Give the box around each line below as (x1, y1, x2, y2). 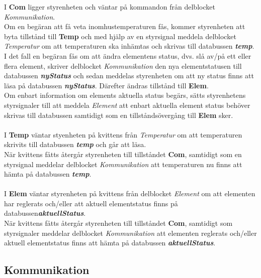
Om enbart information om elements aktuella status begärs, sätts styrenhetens (4, 90, 246, 100)
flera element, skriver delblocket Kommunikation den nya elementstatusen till (4, 60, 242, 71)
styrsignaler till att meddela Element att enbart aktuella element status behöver (4, 99, 250, 110)
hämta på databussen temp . (4, 169, 92, 179)
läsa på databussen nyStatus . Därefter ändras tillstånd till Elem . (4, 80, 209, 90)
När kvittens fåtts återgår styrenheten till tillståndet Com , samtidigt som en (4, 149, 242, 159)
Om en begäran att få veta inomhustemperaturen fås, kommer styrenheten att (4, 21, 245, 32)
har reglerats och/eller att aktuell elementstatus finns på (4, 198, 178, 208)
